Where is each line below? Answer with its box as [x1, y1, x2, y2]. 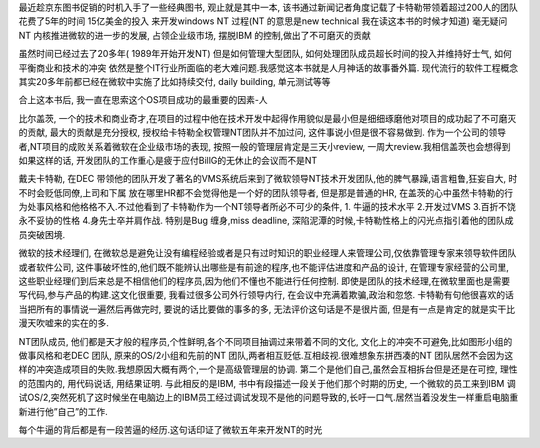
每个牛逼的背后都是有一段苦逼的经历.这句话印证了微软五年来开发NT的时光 [18, 423, 323, 435]
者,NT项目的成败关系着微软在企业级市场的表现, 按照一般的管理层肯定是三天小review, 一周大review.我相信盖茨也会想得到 [18, 140, 511, 152]
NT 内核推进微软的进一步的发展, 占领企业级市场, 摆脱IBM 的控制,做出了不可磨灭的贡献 [18, 29, 371, 41]
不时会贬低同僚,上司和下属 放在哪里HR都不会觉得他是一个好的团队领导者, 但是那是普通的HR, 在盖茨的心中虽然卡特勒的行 [18, 186, 514, 199]
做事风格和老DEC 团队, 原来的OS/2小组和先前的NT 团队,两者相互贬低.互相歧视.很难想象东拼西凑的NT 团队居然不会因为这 [18, 349, 514, 361]
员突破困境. [18, 228, 66, 240]
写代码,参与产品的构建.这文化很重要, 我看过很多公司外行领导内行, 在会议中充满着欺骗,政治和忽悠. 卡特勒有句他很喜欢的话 [18, 289, 515, 301]
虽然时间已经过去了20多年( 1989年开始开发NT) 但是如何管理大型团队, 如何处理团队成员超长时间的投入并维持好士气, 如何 [18, 48, 512, 60]
